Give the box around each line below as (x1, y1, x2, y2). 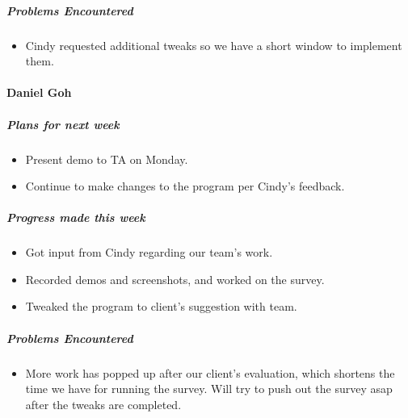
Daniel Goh (6, 84, 72, 101)
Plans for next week (6, 115, 120, 132)
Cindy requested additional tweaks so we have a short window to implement (25, 36, 402, 53)
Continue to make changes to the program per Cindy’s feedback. (25, 178, 345, 194)
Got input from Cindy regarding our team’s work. (25, 244, 273, 261)
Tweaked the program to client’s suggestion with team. (25, 298, 297, 315)
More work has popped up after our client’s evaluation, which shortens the (25, 364, 395, 381)
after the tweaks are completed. (25, 395, 182, 412)
